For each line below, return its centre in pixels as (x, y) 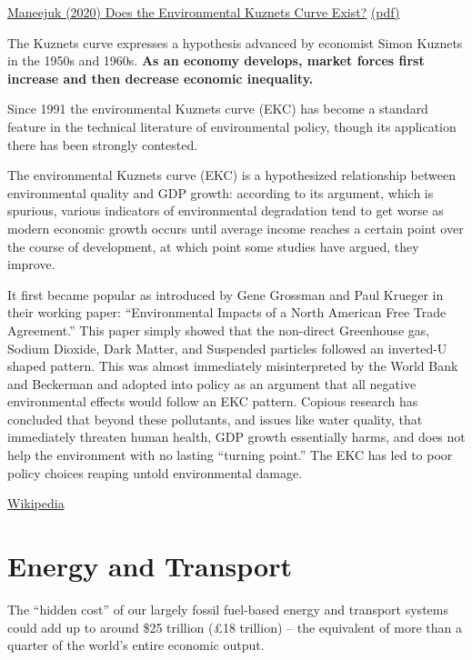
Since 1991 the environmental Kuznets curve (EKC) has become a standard (218, 109)
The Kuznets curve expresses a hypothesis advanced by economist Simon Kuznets (235, 42)
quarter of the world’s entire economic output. (136, 645)
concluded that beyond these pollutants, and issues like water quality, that (215, 419)
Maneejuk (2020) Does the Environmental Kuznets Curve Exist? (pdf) (204, 12)
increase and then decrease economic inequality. (161, 78)
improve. (31, 264)
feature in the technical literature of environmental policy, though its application (232, 126)
